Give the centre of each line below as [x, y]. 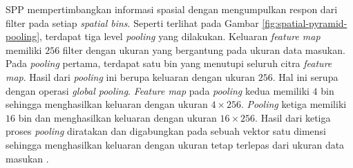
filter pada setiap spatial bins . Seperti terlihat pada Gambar [132, 22]
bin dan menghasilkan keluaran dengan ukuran [117, 117]
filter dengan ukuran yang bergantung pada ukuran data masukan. [204, 49]
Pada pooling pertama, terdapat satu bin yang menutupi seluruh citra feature [169, 63]
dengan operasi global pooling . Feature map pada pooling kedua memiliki [158, 90]
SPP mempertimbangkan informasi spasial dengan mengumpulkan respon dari [172, 9]
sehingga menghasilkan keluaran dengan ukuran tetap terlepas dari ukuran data [175, 144]
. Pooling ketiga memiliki [294, 104]
